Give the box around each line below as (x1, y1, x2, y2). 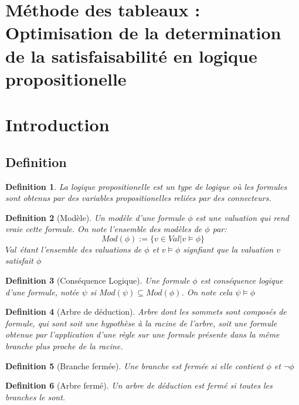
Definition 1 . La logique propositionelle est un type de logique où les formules (5, 180, 287, 192)
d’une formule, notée (5, 285, 79, 298)
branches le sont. (5, 390, 66, 403)
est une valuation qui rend (195, 211, 289, 223)
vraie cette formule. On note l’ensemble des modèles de (5, 223, 202, 235)
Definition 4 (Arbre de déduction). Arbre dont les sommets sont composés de (5, 305, 287, 318)
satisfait (5, 254, 33, 267)
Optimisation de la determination (5, 21, 281, 45)
